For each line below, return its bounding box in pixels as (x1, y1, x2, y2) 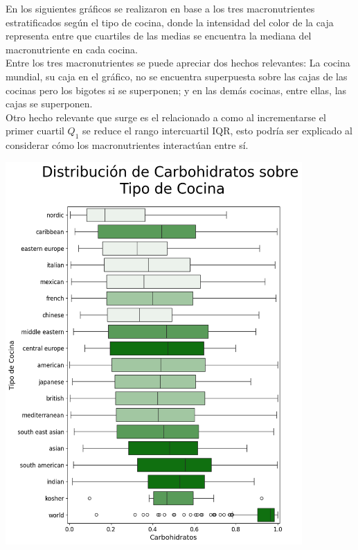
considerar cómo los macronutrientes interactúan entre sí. (6, 138, 249, 152)
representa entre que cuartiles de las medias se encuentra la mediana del (6, 28, 312, 43)
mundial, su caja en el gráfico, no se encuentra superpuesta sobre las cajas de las (6, 69, 348, 83)
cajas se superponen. (6, 96, 93, 111)
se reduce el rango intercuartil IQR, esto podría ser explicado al (82, 123, 352, 138)
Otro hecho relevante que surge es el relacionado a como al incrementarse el (6, 109, 326, 124)
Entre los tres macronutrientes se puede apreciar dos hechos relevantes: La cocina (6, 55, 350, 70)
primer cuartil (6, 123, 64, 138)
